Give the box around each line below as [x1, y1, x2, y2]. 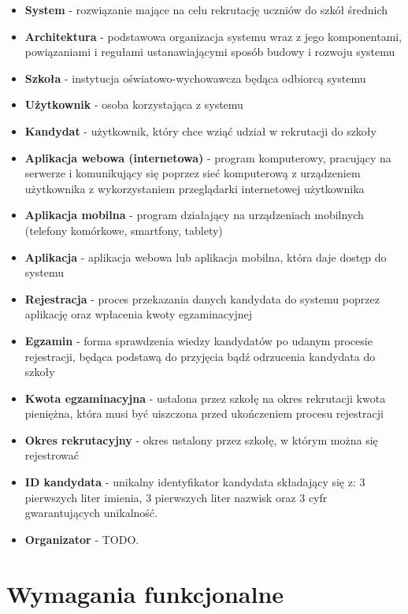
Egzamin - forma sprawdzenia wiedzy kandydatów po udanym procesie [24, 332, 373, 348]
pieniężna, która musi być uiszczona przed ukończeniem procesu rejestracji [24, 405, 384, 422]
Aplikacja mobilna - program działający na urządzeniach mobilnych [24, 207, 364, 223]
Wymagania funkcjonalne [6, 577, 284, 609]
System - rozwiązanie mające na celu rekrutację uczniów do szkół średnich [24, 2, 388, 17]
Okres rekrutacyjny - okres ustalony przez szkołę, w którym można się [24, 431, 378, 448]
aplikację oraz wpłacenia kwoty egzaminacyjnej [24, 306, 253, 322]
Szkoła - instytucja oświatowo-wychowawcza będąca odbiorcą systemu [24, 69, 366, 86]
